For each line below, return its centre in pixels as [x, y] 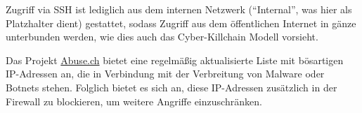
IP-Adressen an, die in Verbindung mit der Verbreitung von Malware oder [165, 74]
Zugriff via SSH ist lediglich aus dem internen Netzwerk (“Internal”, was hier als [179, 9]
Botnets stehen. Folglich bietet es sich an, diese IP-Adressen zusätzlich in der [172, 87]
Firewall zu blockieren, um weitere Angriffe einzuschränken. [134, 101]
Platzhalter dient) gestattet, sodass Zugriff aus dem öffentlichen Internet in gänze [181, 23]
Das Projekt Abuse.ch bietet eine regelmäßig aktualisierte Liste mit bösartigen [175, 60]
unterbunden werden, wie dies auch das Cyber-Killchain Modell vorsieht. [162, 37]
